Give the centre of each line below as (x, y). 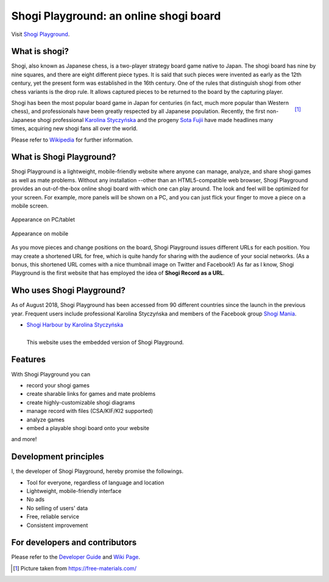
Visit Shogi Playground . (41, 34)
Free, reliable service (53, 517)
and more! (24, 439)
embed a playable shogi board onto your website (88, 428)
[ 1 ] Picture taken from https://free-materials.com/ (75, 568)
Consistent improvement (57, 525)
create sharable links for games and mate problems (91, 394)
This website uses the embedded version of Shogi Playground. (105, 342)
